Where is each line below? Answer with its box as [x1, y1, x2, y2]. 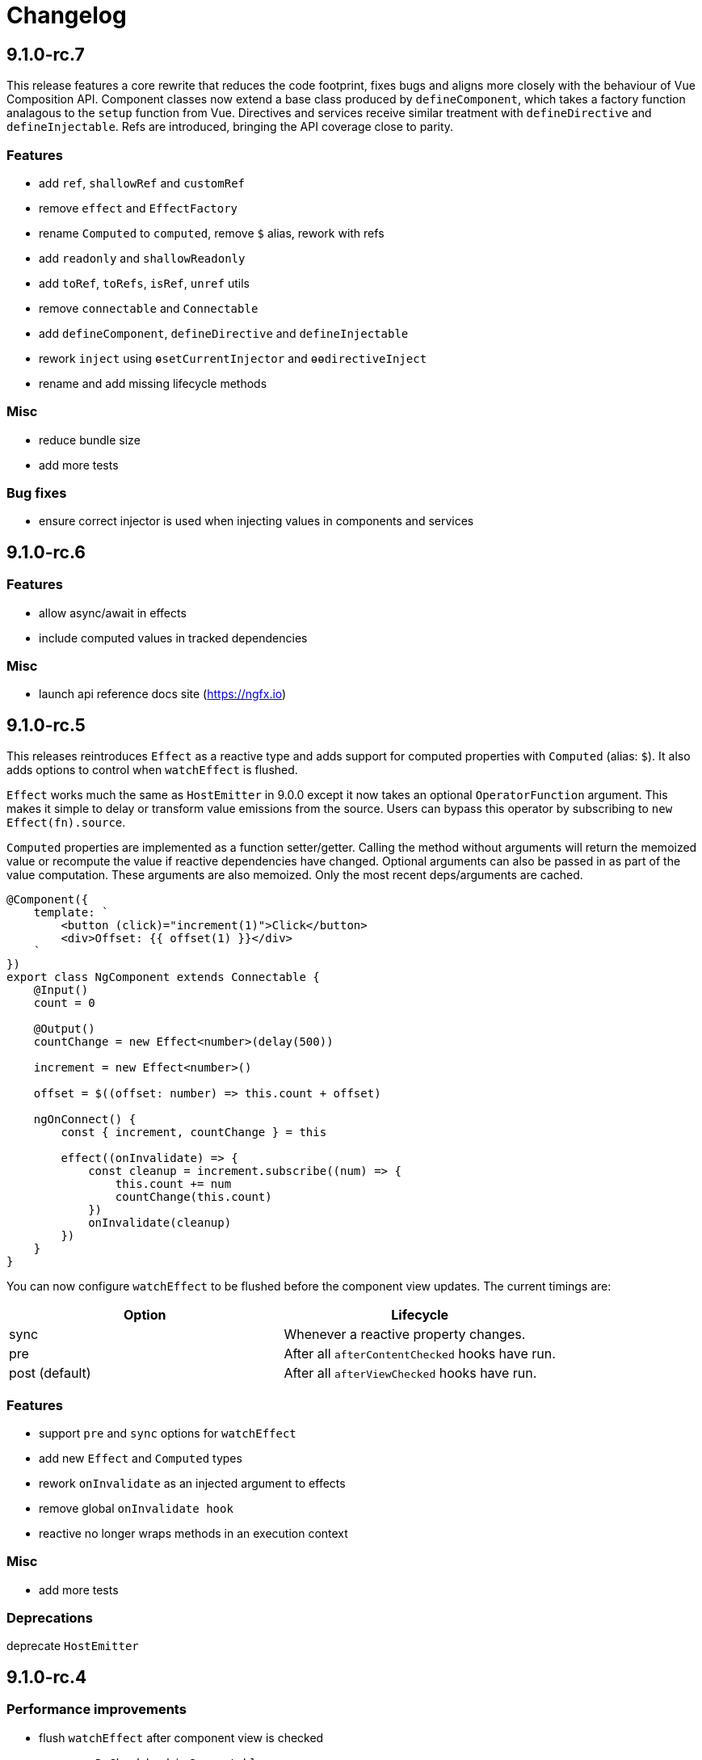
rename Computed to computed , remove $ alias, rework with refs [39, 225, 385, 240]
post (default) [9, 1365, 91, 1382]
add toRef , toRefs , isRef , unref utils [39, 276, 250, 290]
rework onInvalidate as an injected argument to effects [39, 1476, 346, 1490]
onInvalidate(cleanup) [88, 1216, 232, 1230]
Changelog [6, 2, 127, 29]
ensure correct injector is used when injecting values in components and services [39, 514, 474, 528]
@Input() [33, 983, 89, 997]
